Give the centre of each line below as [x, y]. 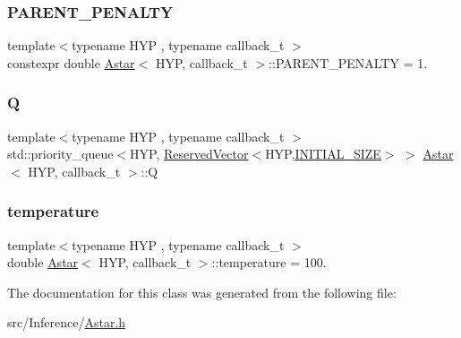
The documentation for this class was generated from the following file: [202, 292]
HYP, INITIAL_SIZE [323, 154]
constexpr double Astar [71, 62]
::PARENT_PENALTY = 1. [348, 62]
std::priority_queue [60, 154]
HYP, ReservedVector [189, 154]
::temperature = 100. [269, 262]
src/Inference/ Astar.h [67, 322]
